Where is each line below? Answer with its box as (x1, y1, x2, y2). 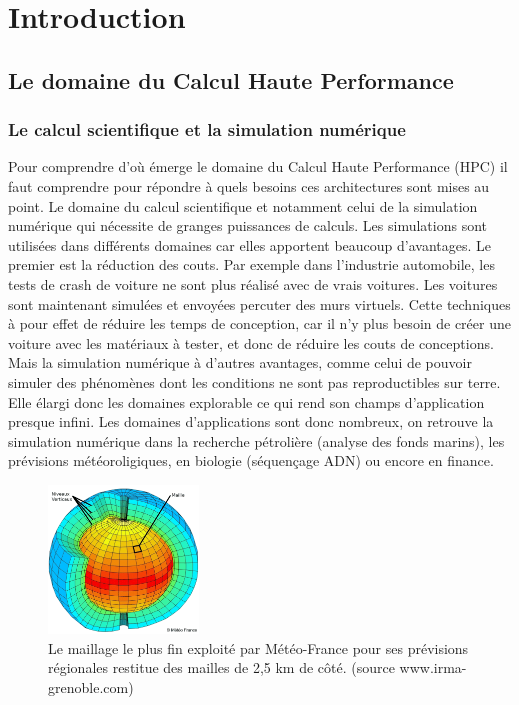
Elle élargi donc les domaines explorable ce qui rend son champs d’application (8, 391, 485, 412)
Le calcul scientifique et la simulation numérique (8, 117, 406, 142)
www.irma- (399, 657, 467, 678)
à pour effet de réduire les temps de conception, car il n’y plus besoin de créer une (8, 313, 511, 334)
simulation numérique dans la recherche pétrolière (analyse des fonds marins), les (8, 430, 505, 451)
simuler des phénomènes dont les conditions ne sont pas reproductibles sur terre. (8, 371, 501, 392)
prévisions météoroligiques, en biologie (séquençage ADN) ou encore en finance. (8, 450, 494, 471)
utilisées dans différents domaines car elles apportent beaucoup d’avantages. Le (8, 234, 492, 255)
